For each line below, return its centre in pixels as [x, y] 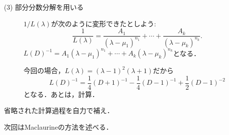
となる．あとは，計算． [61, 94]
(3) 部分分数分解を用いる [44, 7]
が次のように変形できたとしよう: [104, 23]
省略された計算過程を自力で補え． [59, 110]
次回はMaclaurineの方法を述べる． [59, 126]
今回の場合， [44, 70]
